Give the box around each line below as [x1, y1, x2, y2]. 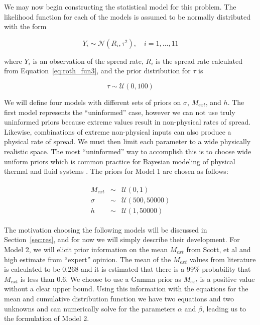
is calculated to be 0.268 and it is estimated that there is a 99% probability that [4, 264, 251, 274]
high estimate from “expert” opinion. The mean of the [4, 254, 171, 264]
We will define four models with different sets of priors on [4, 96, 181, 107]
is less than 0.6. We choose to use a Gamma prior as [20, 273, 182, 284]
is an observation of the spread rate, [33, 55, 144, 66]
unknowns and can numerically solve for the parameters [4, 303, 176, 313]
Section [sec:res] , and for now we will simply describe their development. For [4, 234, 240, 245]
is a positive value [200, 273, 255, 284]
